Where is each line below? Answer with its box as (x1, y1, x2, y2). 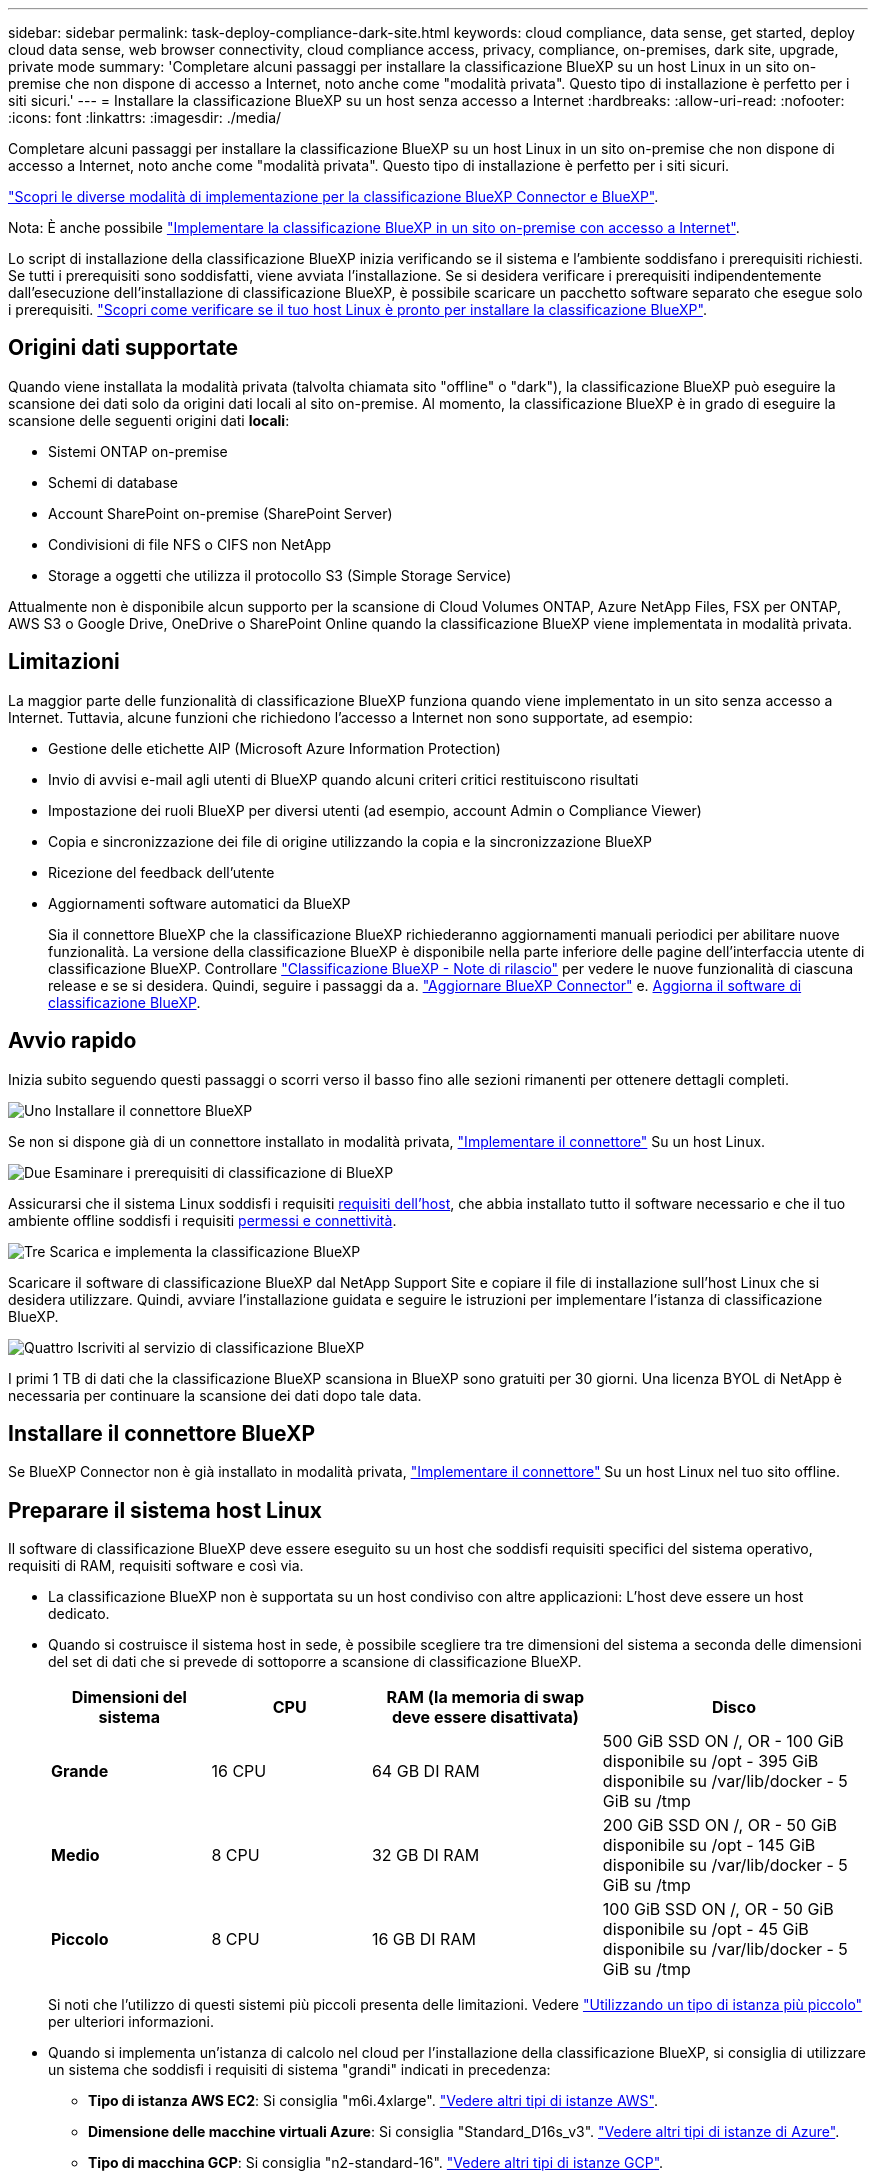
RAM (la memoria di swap (386, 1687, 585, 1708)
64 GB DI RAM (371, 1761, 480, 1782)
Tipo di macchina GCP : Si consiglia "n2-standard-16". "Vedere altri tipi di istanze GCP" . (88, 2154, 664, 2172)
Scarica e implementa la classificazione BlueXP (49, 1242, 361, 1260)
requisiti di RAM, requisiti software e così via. (8, 1557, 304, 1575)
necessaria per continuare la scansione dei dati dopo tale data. (8, 1386, 422, 1404)
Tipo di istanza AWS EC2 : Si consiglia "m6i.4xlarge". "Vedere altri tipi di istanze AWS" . (88, 2092, 658, 2110)
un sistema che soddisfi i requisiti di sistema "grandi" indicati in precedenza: (48, 2061, 551, 2079)
